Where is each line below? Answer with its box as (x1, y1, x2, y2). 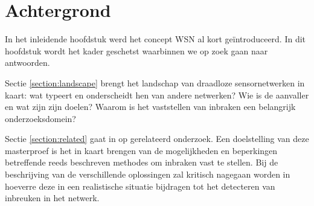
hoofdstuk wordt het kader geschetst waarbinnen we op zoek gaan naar (5, 44, 268, 57)
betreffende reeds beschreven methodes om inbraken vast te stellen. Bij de (5, 156, 278, 169)
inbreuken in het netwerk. (5, 192, 100, 204)
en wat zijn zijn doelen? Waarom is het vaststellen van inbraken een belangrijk (5, 100, 296, 113)
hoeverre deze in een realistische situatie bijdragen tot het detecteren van (5, 179, 275, 192)
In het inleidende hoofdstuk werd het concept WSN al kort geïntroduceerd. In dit (5, 33, 306, 45)
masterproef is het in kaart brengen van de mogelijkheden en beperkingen (5, 144, 278, 156)
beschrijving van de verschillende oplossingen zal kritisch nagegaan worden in (5, 168, 290, 181)
